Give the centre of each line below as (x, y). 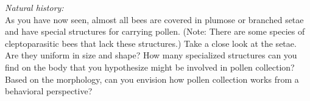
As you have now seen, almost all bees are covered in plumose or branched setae (154, 19)
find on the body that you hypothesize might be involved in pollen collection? (150, 67)
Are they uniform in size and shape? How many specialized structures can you (151, 55)
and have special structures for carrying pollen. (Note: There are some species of (155, 31)
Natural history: (34, 7)
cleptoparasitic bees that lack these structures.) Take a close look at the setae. (151, 43)
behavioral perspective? (49, 91)
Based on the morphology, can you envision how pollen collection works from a (152, 79)
